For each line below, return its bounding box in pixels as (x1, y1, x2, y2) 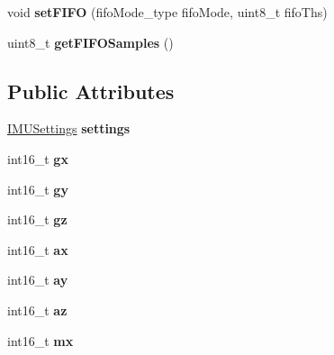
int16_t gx (7, 149, 68, 168)
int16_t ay (7, 270, 68, 289)
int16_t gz (7, 210, 68, 229)
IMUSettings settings (7, 119, 131, 138)
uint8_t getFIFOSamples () (7, 32, 174, 51)
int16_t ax (7, 240, 68, 259)
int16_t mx (7, 331, 74, 350)
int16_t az (7, 300, 68, 319)
